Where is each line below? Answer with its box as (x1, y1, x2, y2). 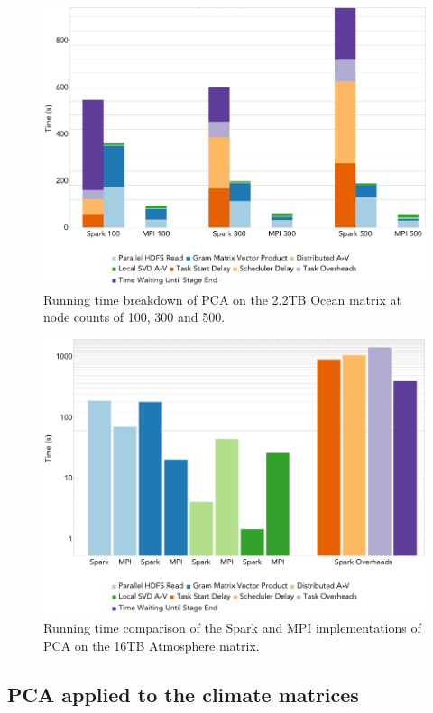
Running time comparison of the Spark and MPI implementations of (43, 618, 421, 637)
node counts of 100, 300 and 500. (43, 307, 226, 326)
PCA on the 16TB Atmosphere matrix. (43, 635, 260, 654)
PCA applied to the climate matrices (7, 680, 359, 708)
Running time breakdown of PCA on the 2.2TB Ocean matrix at (43, 289, 401, 308)
